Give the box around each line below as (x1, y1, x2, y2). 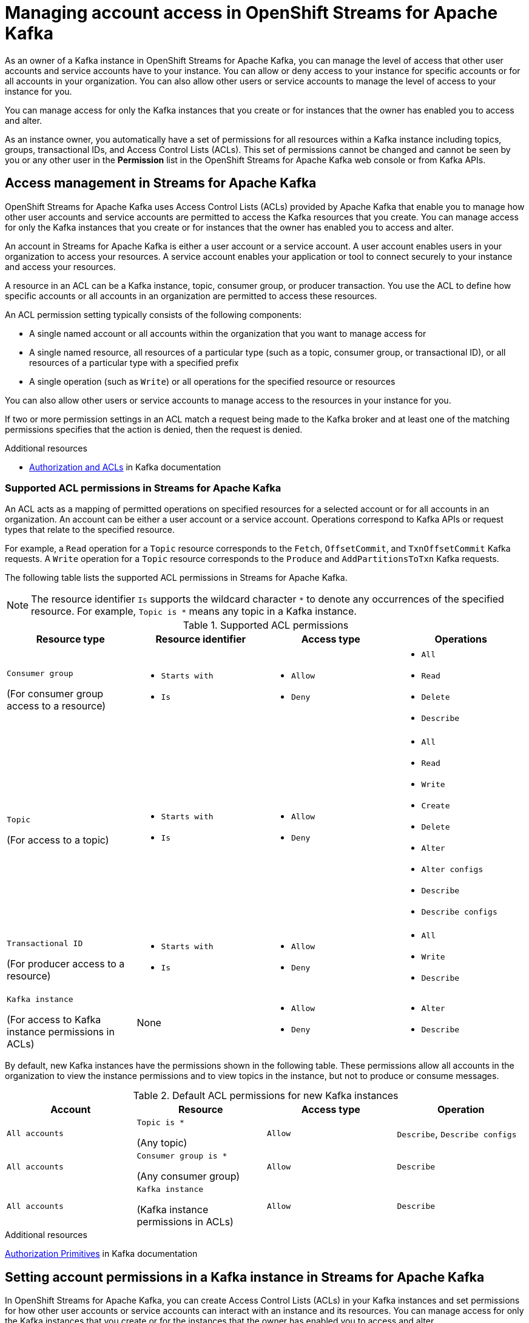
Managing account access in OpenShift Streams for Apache (5, 2, 498, 23)
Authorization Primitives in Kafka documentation (5, 1248, 198, 1259)
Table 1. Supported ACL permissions (183, 619, 349, 632)
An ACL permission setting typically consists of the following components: (5, 309, 302, 320)
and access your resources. (5, 261, 116, 272)
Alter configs (421, 865, 484, 875)
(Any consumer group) (136, 1170, 240, 1183)
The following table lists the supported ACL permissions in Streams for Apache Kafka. (5, 572, 348, 583)
